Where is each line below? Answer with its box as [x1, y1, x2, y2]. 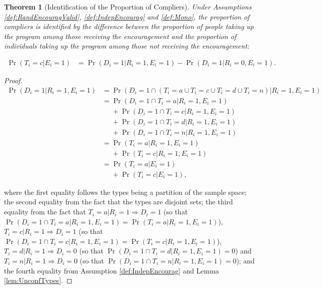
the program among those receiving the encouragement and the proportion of [4, 31, 236, 41]
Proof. [4, 75, 22, 85]
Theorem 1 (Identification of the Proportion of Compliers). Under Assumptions [4, 2, 251, 12]
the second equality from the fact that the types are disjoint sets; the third [4, 196, 233, 207]
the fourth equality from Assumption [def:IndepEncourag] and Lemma [4, 265, 219, 275]
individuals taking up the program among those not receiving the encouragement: [4, 41, 249, 51]
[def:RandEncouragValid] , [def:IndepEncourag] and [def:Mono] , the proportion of [4, 11, 249, 22]
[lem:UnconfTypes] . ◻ [4, 275, 72, 285]
